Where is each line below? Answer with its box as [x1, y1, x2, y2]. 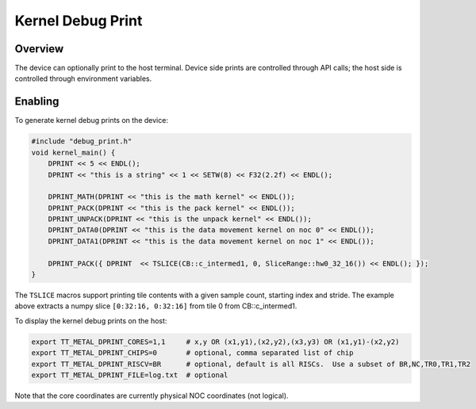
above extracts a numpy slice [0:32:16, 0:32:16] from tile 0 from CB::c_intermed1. [14, 301, 297, 311]
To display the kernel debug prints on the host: [14, 315, 167, 325]
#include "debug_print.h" [31, 137, 132, 146]
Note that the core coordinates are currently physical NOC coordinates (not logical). [14, 391, 289, 400]
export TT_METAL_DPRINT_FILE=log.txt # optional [31, 370, 228, 380]
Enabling [14, 95, 59, 109]
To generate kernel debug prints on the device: [14, 116, 168, 125]
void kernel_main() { [31, 147, 116, 157]
